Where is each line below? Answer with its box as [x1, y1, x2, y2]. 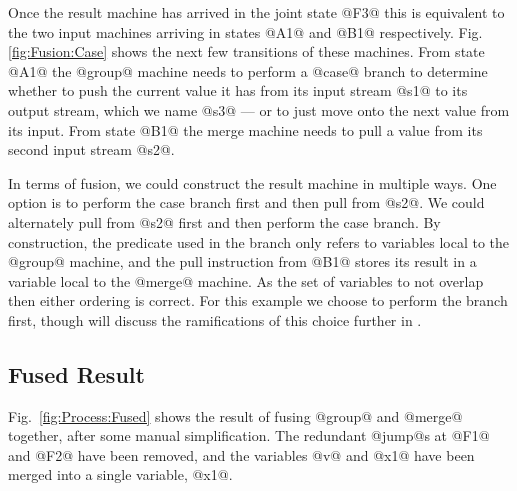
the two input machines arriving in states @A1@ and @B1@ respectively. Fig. [8, 21, 483, 42]
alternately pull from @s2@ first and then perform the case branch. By [8, 211, 441, 232]
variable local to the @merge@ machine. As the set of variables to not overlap [8, 270, 484, 291]
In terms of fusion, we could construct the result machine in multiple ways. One [8, 172, 497, 193]
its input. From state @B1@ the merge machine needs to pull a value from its [8, 119, 483, 140]
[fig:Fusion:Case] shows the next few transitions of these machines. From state [8, 41, 485, 62]
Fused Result [8, 358, 145, 389]
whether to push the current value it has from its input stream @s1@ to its [8, 80, 468, 101]
